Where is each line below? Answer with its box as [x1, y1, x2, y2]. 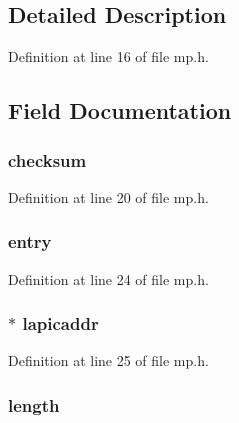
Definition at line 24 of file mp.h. [8, 268, 209, 289]
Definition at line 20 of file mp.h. [8, 186, 209, 207]
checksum [8, 147, 87, 172]
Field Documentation [8, 95, 232, 126]
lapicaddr [22, 311, 99, 336]
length [8, 392, 60, 417]
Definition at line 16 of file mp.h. [8, 46, 209, 67]
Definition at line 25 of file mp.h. [8, 350, 209, 371]
